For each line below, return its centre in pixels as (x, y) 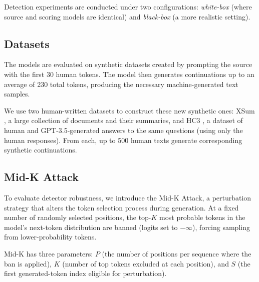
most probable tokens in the (202, 217)
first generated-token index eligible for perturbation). (85, 273)
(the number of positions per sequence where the (177, 253)
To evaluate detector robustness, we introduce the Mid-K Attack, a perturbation (128, 197)
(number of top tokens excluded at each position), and (146, 263)
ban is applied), (28, 263)
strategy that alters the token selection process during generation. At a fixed (121, 207)
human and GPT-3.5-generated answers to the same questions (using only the (123, 130)
